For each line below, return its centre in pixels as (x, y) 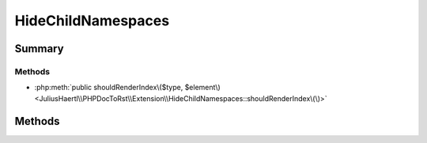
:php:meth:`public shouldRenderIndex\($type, (109, 88)
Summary (39, 49)
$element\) (202, 88)
